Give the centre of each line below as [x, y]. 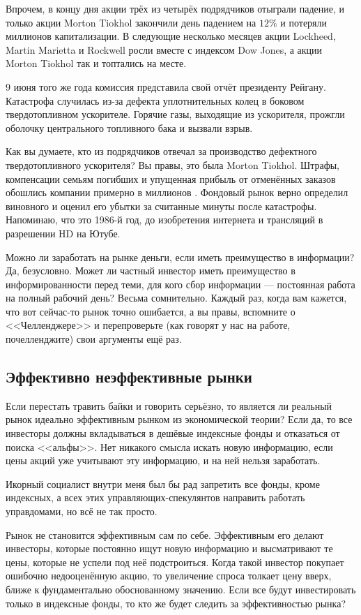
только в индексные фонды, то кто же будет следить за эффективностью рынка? [176, 603]
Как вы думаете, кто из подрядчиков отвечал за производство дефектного [161, 151]
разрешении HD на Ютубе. [63, 233]
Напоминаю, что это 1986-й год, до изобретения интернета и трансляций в [164, 220]
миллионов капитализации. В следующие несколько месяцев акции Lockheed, [171, 36]
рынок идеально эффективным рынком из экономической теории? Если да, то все [179, 419]
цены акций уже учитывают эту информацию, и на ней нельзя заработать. [163, 460]
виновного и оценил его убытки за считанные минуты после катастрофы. [161, 206]
